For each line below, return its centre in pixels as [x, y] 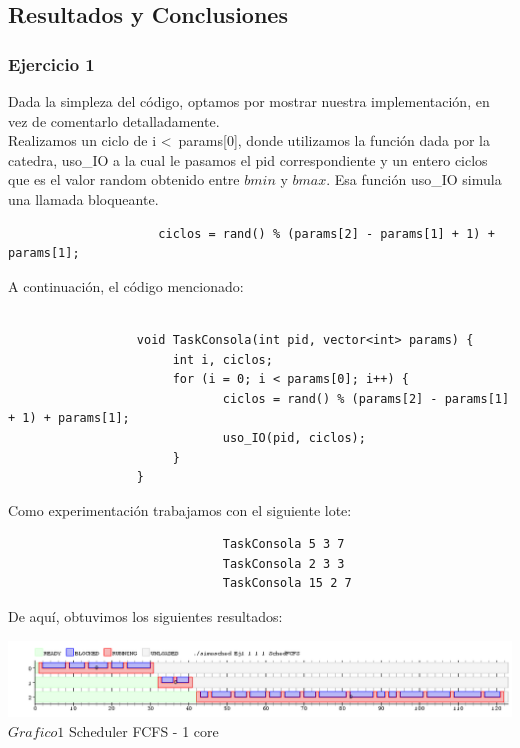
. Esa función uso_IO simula [414, 179]
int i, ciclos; [222, 359]
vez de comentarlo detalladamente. [114, 120]
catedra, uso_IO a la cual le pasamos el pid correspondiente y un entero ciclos [248, 159]
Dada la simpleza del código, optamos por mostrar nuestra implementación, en [249, 101]
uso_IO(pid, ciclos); [294, 437]
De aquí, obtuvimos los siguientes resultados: [145, 616]
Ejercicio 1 [51, 63]
